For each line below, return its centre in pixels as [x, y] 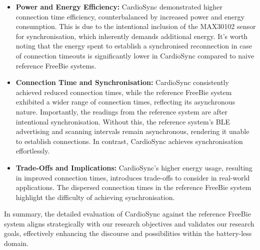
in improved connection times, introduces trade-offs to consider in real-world [133, 177]
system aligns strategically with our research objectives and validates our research [129, 223]
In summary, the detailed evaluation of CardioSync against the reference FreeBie [127, 214]
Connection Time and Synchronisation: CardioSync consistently [122, 82]
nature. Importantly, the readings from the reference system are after [122, 111]
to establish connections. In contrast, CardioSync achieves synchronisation [129, 141]
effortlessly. [33, 151]
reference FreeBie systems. [56, 65]
